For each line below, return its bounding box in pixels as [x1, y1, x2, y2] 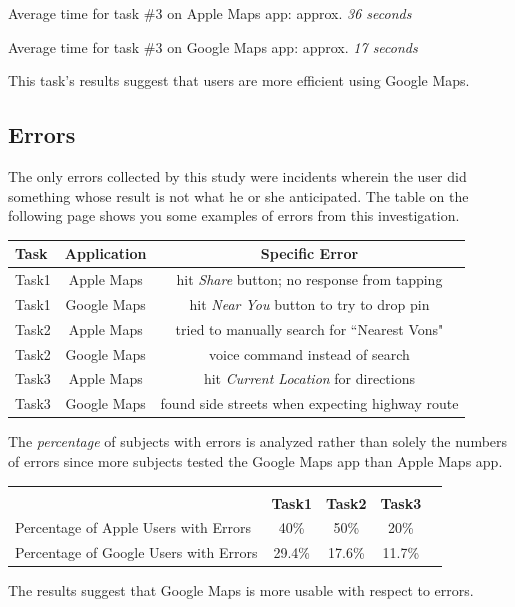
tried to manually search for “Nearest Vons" [175, 318, 444, 339]
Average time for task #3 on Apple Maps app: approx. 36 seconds [8, 3, 412, 23]
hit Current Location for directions [203, 368, 416, 389]
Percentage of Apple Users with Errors [15, 517, 252, 538]
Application [64, 243, 147, 264]
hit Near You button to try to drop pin [189, 293, 430, 314]
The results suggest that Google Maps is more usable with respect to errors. [8, 580, 474, 601]
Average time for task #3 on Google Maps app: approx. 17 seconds [8, 36, 418, 57]
